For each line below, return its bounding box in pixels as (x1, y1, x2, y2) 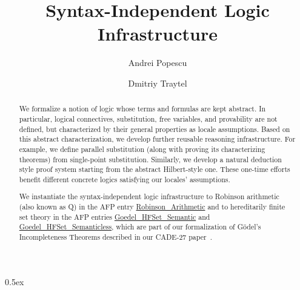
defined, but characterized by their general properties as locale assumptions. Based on (19, 124, 290, 134)
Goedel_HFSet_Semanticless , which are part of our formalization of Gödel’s (19, 222, 261, 232)
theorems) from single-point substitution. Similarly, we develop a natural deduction (19, 154, 282, 164)
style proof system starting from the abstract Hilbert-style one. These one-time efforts (19, 164, 290, 174)
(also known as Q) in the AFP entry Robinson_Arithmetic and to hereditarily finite (19, 202, 285, 212)
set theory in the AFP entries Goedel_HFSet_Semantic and (19, 211, 210, 222)
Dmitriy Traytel (128, 76, 187, 89)
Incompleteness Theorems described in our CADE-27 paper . (19, 232, 212, 242)
